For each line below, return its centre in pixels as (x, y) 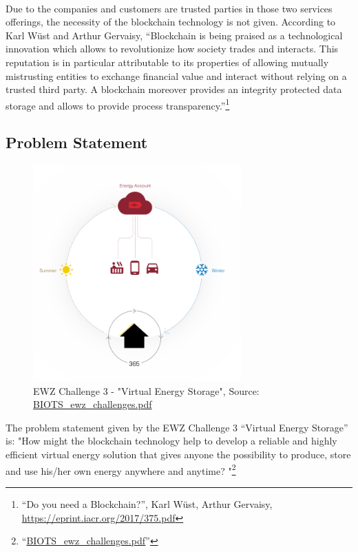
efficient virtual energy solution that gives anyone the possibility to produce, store (178, 454)
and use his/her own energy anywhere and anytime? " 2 (121, 469)
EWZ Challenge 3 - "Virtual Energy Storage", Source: (146, 390)
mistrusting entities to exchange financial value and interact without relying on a (176, 75)
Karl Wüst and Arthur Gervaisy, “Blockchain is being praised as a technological (174, 35)
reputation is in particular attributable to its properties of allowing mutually (167, 62)
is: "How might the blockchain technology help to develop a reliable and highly (171, 441)
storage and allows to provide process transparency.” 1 (118, 104)
